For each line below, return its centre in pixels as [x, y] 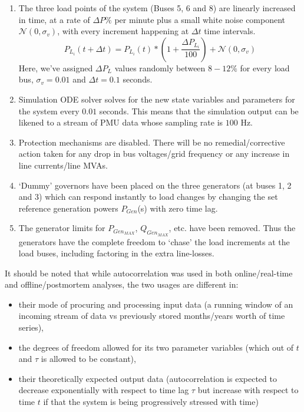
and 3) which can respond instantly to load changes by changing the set [148, 197]
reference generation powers [68, 208]
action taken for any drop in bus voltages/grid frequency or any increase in [154, 154]
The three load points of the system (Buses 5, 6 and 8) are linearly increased [157, 8]
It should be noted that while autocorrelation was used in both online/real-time [149, 273]
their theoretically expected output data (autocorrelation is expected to [148, 378]
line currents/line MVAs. [63, 165]
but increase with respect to [248, 390]
